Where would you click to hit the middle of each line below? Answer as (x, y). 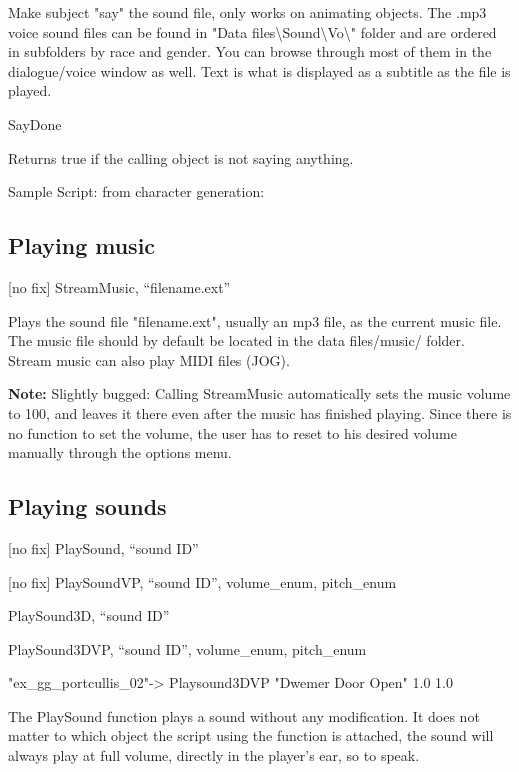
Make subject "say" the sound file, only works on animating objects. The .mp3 (247, 12)
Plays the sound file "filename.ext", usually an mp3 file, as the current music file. (255, 320)
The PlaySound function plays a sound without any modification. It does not (244, 715)
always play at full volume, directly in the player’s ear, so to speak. (214, 755)
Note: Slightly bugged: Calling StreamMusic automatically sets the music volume (259, 393)
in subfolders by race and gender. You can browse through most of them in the (250, 51)
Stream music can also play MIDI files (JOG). (149, 359)
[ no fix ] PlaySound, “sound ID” (103, 547)
